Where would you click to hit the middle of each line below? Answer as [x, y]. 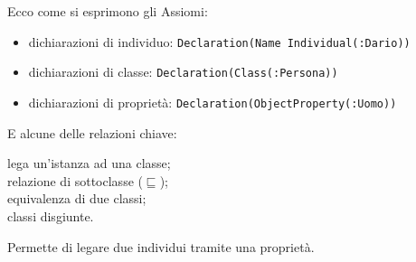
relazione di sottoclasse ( [75, 180]
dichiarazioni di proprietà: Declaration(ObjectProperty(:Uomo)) [213, 102]
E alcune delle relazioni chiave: [92, 132]
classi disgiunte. [51, 215]
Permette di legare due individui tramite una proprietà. [161, 246]
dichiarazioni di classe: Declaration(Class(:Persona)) [183, 72]
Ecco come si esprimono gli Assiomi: [108, 11]
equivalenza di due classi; [77, 198]
